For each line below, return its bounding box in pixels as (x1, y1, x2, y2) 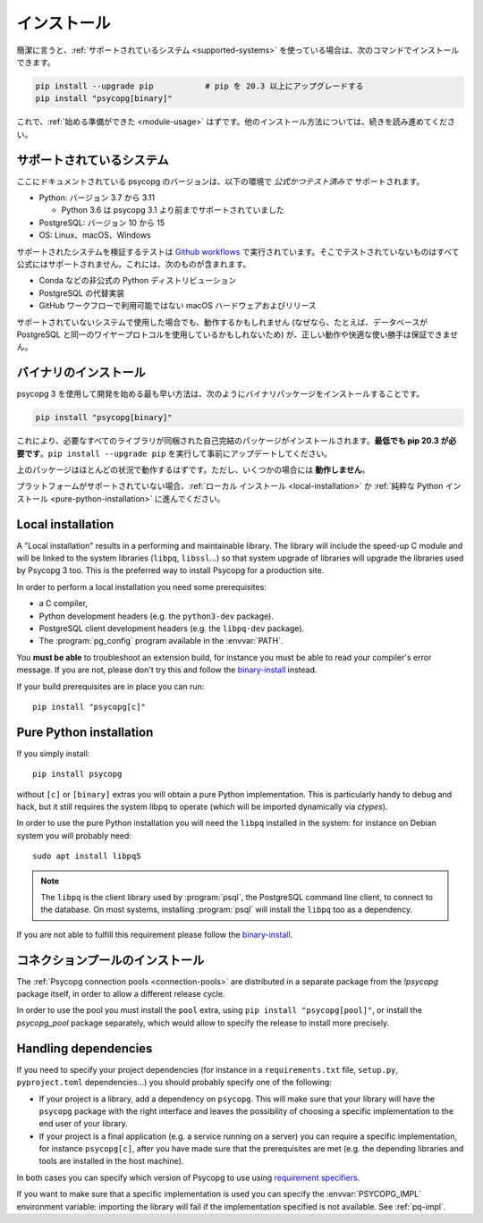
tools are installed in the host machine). (38, 1156, 184, 1167)
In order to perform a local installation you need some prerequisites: (16, 581, 267, 592)
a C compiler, (38, 598, 89, 609)
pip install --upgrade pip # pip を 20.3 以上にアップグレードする (35, 80, 364, 91)
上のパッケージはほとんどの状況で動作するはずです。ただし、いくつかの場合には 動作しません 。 (16, 464, 370, 475)
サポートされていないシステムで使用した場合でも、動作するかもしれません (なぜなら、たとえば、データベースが (16, 316, 428, 327)
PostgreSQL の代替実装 (38, 287, 125, 299)
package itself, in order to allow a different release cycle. (16, 989, 225, 999)
